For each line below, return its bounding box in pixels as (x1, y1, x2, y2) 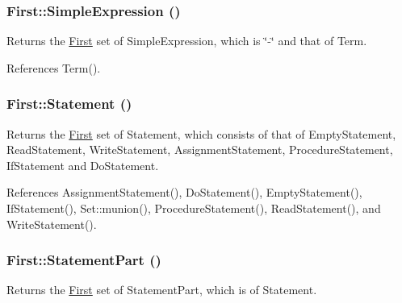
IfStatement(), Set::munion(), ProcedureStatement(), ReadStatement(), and (6, 200, 381, 216)
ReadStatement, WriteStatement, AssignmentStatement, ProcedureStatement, (6, 141, 393, 158)
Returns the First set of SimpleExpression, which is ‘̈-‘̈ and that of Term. (6, 32, 367, 49)
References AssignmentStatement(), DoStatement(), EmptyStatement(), (6, 184, 362, 201)
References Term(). (6, 59, 101, 76)
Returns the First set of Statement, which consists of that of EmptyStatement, (6, 125, 396, 142)
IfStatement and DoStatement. (6, 156, 159, 173)
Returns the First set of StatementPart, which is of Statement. (6, 281, 317, 298)
